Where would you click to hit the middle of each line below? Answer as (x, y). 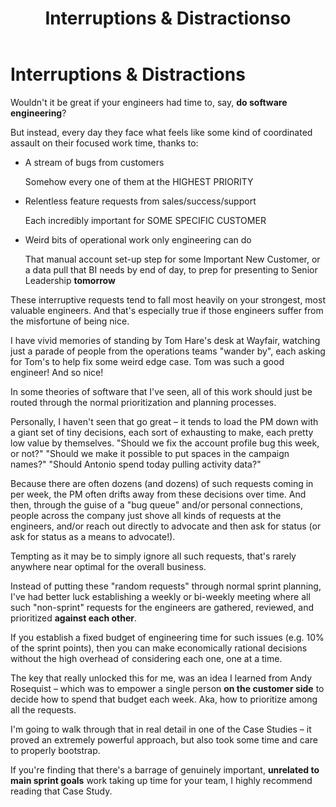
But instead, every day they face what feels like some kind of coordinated (161, 132)
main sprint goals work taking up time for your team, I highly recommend (161, 780)
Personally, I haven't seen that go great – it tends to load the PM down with (164, 421)
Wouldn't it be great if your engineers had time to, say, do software (149, 102)
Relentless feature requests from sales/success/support (140, 201)
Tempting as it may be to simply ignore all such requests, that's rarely (153, 556)
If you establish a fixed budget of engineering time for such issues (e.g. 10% (167, 637)
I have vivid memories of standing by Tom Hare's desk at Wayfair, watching (165, 340)
